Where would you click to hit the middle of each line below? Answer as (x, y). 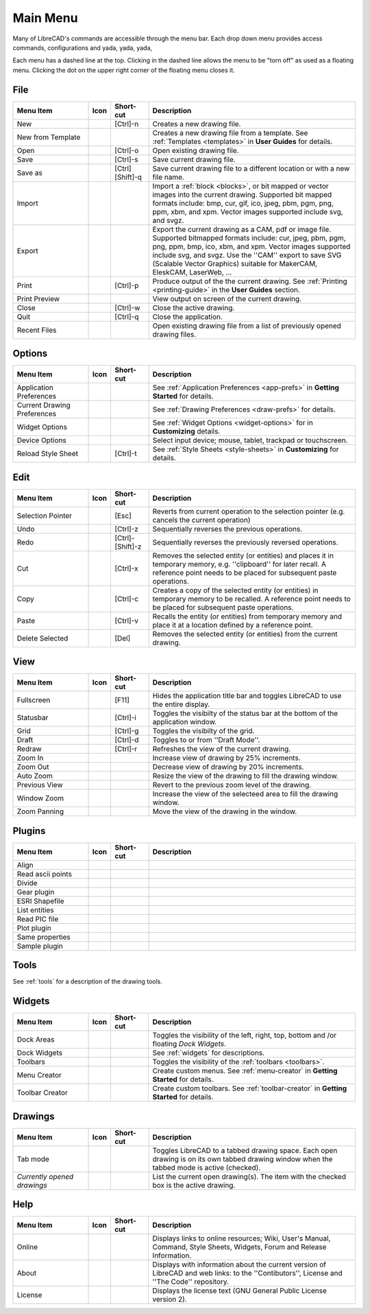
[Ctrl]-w (127, 307)
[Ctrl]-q (126, 317)
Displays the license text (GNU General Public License (239, 1291)
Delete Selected (42, 638)
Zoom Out (33, 767)
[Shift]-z (128, 547)
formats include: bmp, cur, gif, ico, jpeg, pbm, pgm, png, (243, 203)
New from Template (49, 137)
